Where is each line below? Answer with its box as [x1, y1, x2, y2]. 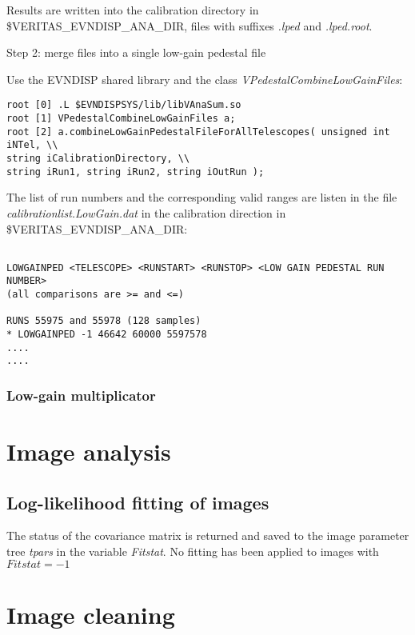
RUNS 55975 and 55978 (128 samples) [6, 315, 202, 327]
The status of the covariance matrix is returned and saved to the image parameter [6, 527, 409, 544]
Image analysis [6, 435, 171, 468]
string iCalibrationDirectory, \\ [6, 153, 190, 164]
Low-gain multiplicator [6, 385, 156, 405]
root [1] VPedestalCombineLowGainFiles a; [6, 113, 236, 125]
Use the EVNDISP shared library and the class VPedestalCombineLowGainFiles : [6, 70, 403, 87]
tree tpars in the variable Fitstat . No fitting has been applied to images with [6, 543, 379, 560]
